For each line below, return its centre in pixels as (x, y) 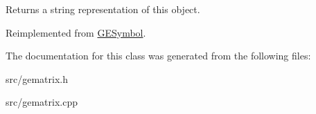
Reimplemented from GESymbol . (76, 32)
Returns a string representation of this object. (103, 9)
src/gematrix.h (37, 78)
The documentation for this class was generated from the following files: (158, 56)
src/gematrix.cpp (42, 102)
